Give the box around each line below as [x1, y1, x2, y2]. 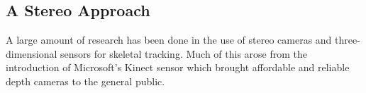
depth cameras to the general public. [6, 73, 165, 88]
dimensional [6, 46, 57, 61]
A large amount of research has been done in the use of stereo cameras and [6, 32, 332, 47]
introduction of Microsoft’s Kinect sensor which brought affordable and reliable [6, 60, 350, 75]
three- [335, 32, 360, 47]
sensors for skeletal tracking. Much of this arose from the [60, 46, 307, 61]
